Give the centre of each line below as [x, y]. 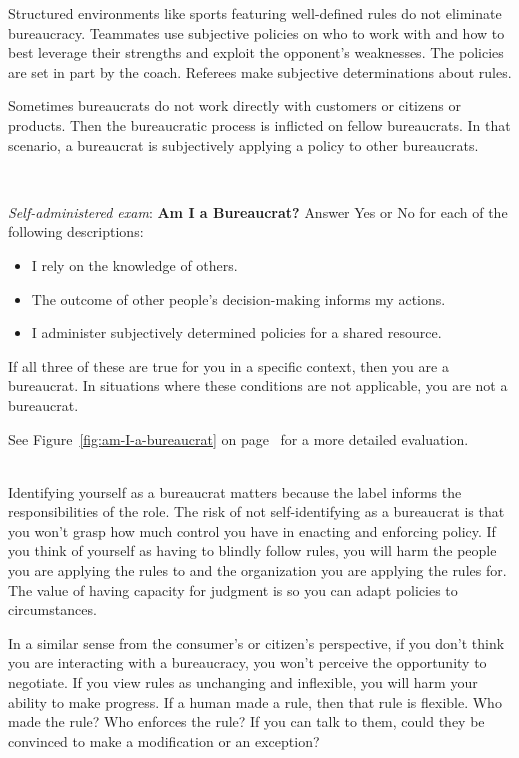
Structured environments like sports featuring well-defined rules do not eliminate [255, 13]
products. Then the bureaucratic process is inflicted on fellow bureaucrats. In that [259, 124]
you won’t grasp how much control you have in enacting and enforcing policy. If [252, 530]
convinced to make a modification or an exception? [164, 740]
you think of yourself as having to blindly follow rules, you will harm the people [252, 550]
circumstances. [52, 609]
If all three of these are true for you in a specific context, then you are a [228, 365]
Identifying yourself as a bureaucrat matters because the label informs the [235, 491]
